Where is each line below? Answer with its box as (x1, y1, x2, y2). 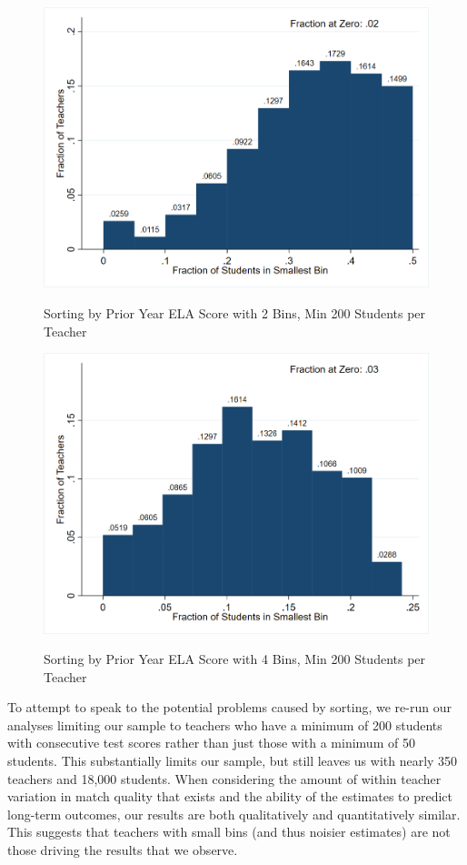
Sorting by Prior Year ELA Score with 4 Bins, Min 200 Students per (44, 649, 426, 669)
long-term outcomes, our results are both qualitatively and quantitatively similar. (7, 804, 461, 823)
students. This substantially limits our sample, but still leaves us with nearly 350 (7, 751, 458, 770)
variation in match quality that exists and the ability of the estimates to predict (7, 787, 452, 806)
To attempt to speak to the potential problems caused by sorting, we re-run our (7, 698, 452, 717)
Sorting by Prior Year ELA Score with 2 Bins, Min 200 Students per (44, 303, 426, 322)
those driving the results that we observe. (7, 840, 238, 860)
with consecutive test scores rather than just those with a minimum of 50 (7, 733, 415, 752)
